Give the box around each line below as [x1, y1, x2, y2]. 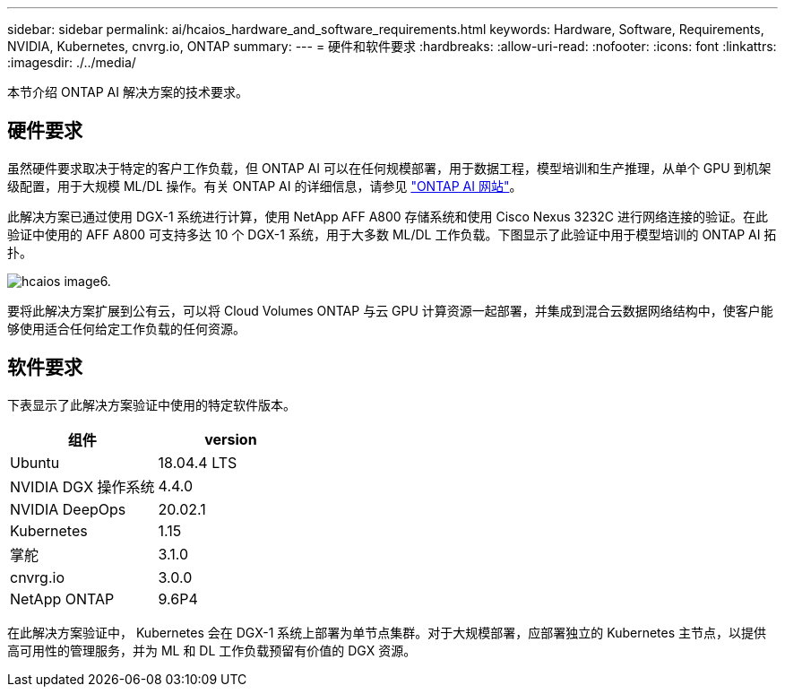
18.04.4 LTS [158, 453, 237, 472]
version [204, 429, 257, 448]
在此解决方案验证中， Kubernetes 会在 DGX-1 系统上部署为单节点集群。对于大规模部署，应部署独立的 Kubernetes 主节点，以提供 [7, 624, 767, 640]
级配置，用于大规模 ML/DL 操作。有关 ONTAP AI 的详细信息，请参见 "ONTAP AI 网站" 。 [7, 178, 522, 194]
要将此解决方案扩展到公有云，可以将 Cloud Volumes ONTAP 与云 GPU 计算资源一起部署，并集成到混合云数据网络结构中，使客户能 [7, 302, 773, 318]
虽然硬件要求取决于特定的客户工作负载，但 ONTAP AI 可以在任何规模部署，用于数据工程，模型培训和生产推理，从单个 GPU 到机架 [7, 160, 772, 176]
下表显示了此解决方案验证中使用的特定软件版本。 [7, 396, 296, 412]
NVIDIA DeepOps [10, 499, 126, 518]
